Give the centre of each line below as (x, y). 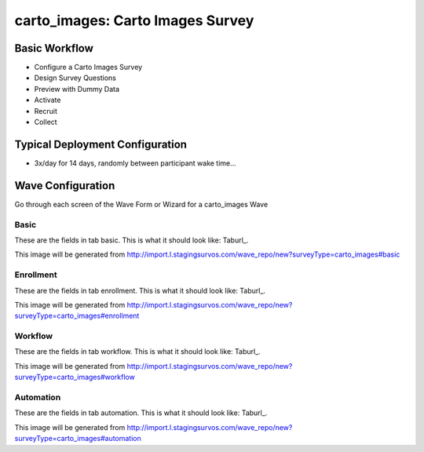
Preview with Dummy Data (77, 89)
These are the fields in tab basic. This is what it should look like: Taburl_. (132, 240)
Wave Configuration (65, 186)
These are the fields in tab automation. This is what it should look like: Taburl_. (141, 413)
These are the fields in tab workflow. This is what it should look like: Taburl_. (137, 352)
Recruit (46, 111)
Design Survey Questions (75, 78)
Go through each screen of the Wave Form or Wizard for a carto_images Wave (141, 204)
